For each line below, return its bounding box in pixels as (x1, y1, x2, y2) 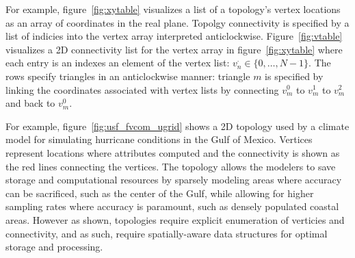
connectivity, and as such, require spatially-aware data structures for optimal (5, 226, 328, 240)
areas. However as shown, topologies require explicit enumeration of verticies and (5, 212, 345, 227)
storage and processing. (5, 240, 103, 254)
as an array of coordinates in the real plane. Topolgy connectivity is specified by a (5, 15, 350, 29)
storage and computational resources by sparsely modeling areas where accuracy (5, 172, 342, 187)
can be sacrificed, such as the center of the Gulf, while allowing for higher (5, 185, 314, 200)
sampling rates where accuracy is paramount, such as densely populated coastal (5, 199, 339, 214)
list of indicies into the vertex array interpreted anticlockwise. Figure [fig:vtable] (5, 29, 343, 43)
